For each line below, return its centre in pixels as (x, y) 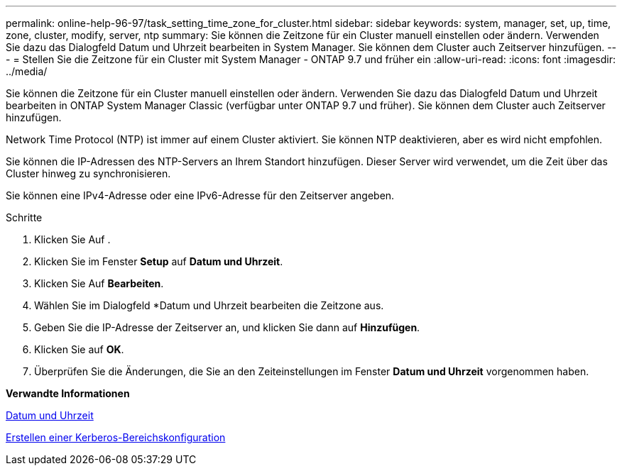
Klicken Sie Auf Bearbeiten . (99, 283)
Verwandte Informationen (68, 393)
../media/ (27, 71)
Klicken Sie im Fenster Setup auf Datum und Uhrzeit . (159, 261)
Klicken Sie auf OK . (79, 349)
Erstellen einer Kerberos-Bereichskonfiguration (116, 437)
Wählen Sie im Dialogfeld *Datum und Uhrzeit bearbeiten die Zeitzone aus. (209, 305)
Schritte (24, 217)
